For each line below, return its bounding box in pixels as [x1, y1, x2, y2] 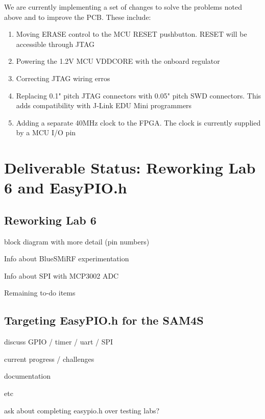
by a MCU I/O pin [16, 127, 76, 138]
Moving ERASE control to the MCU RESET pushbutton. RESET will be [16, 29, 247, 39]
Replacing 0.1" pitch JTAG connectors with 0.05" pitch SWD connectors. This [16, 90, 261, 101]
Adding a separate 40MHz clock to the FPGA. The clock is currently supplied [16, 117, 261, 128]
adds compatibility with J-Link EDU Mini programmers [16, 100, 192, 111]
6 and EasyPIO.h [4, 177, 127, 198]
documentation [4, 371, 51, 381]
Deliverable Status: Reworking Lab [4, 157, 256, 178]
